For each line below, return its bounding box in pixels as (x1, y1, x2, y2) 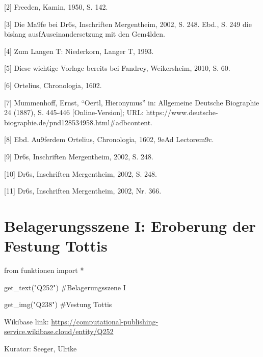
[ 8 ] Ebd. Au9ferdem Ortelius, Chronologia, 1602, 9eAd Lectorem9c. (4, 134, 214, 145)
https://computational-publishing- (51, 316, 159, 326)
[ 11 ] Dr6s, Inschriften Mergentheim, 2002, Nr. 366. (4, 185, 162, 196)
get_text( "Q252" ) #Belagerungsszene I (4, 282, 126, 292)
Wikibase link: (4, 316, 49, 326)
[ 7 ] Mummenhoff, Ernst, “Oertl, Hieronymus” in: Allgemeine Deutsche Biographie (4, 97, 259, 107)
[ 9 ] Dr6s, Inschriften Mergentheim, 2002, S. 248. (4, 151, 153, 161)
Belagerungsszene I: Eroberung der (4, 215, 256, 236)
